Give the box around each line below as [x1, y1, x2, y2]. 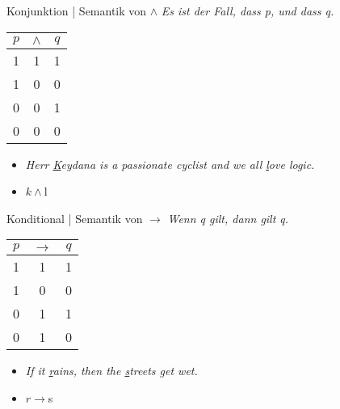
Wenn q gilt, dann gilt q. [167, 209, 289, 226]
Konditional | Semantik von [6, 209, 143, 226]
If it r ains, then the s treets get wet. [25, 362, 198, 379]
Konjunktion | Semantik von [6, 2, 147, 19]
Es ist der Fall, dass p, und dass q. [161, 2, 334, 19]
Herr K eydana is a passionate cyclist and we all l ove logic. [25, 155, 315, 172]
